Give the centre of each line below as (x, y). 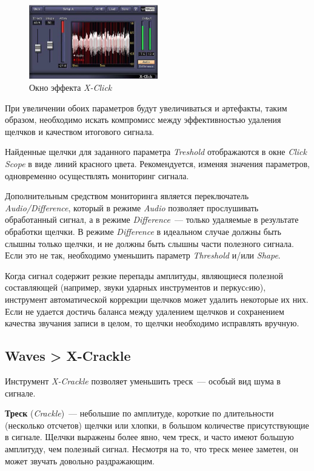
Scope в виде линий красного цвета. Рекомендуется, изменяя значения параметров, (157, 164)
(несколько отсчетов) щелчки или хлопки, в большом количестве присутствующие (157, 425)
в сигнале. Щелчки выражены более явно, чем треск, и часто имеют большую (149, 437)
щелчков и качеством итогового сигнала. (80, 131)
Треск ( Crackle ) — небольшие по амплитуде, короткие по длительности (139, 413)
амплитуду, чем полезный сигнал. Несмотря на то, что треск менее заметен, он (152, 448)
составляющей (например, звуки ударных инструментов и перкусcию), (135, 287)
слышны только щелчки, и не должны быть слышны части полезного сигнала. (149, 243)
